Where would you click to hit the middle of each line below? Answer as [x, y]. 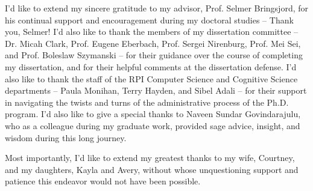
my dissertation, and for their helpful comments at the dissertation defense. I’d [151, 66]
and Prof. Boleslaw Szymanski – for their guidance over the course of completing [154, 55]
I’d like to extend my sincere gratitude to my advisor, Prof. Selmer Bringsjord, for [157, 8]
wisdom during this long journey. [66, 137]
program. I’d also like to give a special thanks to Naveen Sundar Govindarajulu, [153, 114]
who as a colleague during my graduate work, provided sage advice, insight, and [153, 125]
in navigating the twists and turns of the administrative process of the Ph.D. [147, 102]
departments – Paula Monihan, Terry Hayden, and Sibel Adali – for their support [156, 90]
